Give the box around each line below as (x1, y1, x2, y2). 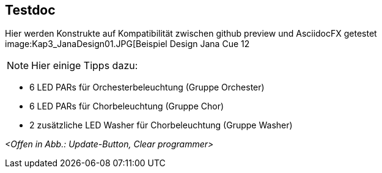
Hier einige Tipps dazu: (31, 59, 138, 72)
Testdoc (5, 2, 56, 18)
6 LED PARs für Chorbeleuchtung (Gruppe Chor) (29, 101, 224, 112)
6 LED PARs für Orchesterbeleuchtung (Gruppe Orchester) (29, 82, 265, 93)
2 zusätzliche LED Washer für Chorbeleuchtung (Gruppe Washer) (29, 120, 293, 131)
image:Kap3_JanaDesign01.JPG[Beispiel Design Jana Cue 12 (5, 39, 250, 50)
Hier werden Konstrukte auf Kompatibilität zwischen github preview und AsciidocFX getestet (5, 28, 377, 39)
